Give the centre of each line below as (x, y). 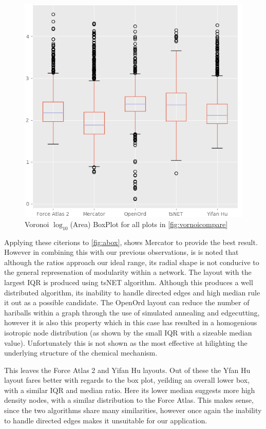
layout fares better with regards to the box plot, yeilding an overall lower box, (127, 380)
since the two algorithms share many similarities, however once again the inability (133, 410)
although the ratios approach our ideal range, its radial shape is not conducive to (132, 262)
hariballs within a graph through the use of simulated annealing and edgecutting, (132, 312)
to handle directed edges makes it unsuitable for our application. (106, 420)
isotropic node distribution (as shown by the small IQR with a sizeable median (128, 332)
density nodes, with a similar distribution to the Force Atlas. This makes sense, (129, 400)
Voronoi (37, 224)
